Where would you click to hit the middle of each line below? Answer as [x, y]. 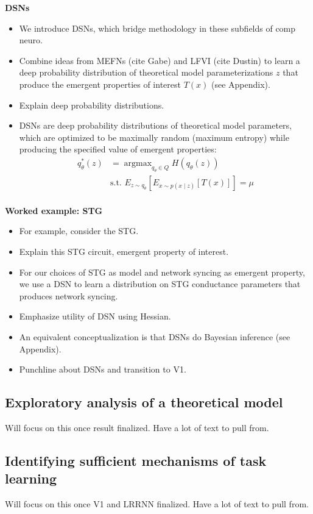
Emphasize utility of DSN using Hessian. [95, 316]
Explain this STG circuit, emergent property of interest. [124, 251]
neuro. [31, 40]
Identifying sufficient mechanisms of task [136, 460]
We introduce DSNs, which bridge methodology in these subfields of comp [157, 28]
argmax [138, 163]
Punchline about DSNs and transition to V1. [103, 369]
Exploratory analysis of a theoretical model [144, 402]
